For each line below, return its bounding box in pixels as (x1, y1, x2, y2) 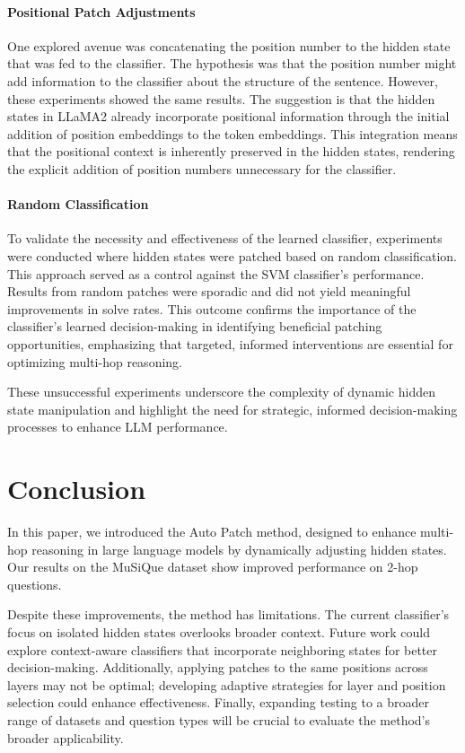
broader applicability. (7, 728, 124, 747)
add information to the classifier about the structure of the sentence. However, (7, 71, 438, 90)
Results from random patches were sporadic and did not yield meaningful (7, 282, 411, 301)
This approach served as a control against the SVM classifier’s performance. (7, 264, 425, 283)
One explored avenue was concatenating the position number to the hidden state (7, 36, 451, 55)
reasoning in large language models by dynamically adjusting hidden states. (31, 539, 447, 558)
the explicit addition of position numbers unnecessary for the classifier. (7, 159, 397, 178)
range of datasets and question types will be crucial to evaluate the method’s (7, 710, 431, 729)
